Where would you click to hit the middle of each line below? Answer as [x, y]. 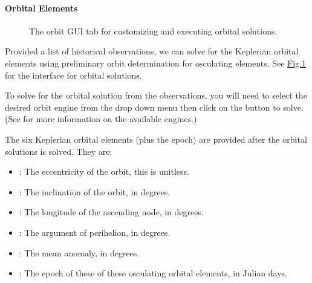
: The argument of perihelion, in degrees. [95, 232]
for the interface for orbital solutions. [73, 75]
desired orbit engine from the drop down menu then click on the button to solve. [154, 107]
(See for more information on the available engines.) [101, 119]
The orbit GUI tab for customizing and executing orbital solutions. [153, 31]
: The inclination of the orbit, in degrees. [95, 191]
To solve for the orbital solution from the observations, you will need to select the [156, 95]
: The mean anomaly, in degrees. [79, 252]
